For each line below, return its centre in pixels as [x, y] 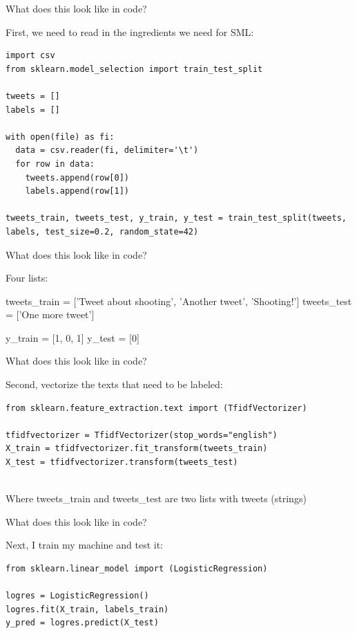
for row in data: [55, 164]
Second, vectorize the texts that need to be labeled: [114, 384]
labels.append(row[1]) [77, 191]
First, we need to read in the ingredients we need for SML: [130, 31]
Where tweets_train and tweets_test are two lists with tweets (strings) [156, 498]
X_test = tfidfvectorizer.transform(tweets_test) [122, 462]
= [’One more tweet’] [50, 314]
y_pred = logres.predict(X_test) [82, 623]
